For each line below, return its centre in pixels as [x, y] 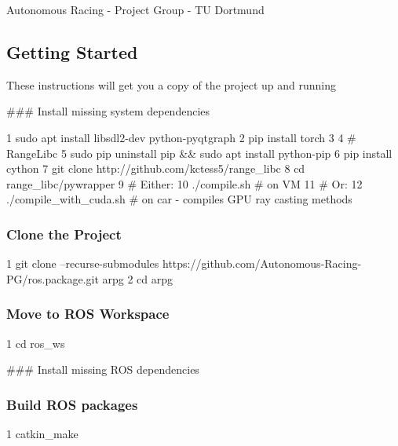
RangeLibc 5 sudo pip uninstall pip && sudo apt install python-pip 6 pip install [199, 153]
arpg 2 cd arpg [138, 278]
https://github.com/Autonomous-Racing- [262, 263]
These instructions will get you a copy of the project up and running [171, 84]
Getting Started [72, 51]
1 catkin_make [42, 433]
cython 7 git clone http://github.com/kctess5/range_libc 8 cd [156, 168]
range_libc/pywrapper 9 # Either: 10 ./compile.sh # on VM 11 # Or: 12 [184, 183]
